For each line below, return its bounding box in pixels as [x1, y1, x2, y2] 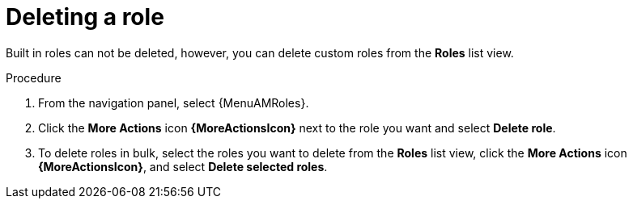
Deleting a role [6, 3, 164, 31]
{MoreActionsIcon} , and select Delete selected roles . [38, 159, 328, 174]
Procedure [6, 70, 62, 85]
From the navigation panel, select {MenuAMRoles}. [38, 95, 309, 110]
